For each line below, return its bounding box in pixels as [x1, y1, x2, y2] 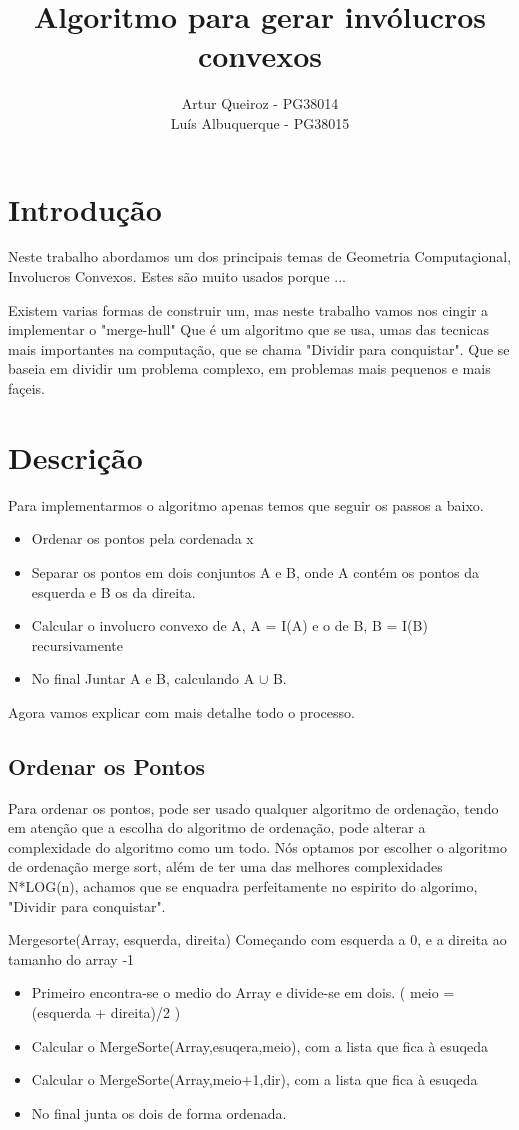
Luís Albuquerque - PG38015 [170, 112, 350, 133]
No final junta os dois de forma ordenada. [31, 1102, 287, 1123]
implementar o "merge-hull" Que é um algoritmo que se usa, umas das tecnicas [8, 319, 490, 340]
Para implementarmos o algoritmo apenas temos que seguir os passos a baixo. [8, 494, 484, 515]
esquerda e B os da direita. [31, 581, 196, 602]
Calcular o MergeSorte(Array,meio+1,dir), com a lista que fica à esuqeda [31, 1069, 478, 1090]
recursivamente [31, 634, 123, 655]
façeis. [8, 378, 46, 398]
